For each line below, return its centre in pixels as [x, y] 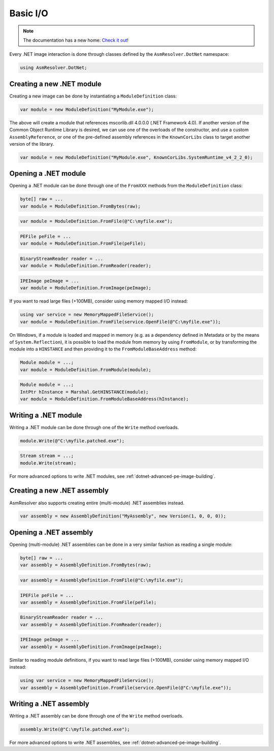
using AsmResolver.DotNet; [54, 68]
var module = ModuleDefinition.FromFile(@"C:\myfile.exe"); [96, 221]
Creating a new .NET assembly [59, 491]
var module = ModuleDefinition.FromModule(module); [86, 370]
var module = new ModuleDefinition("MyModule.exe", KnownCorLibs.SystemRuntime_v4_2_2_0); [136, 157]
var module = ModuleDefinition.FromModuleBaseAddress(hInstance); [104, 399]
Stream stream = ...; [47, 456]
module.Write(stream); [48, 463]
